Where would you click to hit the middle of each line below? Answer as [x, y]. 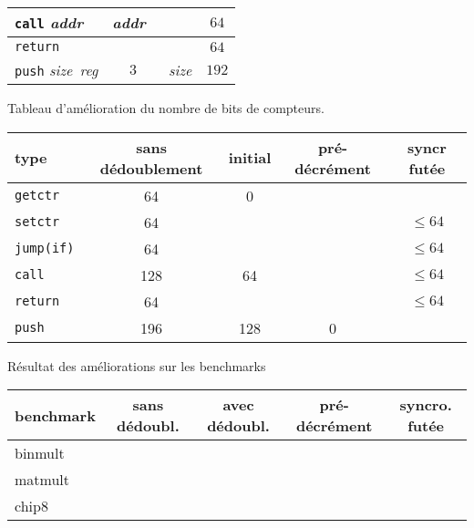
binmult [40, 453]
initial [250, 158]
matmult [42, 480]
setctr [37, 222]
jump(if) [45, 248]
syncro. [426, 405]
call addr [49, 22]
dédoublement [151, 168]
